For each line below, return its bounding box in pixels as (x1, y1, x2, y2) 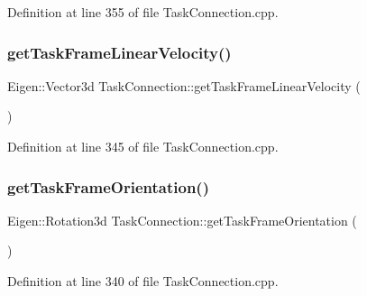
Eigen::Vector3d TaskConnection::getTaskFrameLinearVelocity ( (7, 76, 361, 95)
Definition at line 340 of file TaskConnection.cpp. (7, 272, 279, 290)
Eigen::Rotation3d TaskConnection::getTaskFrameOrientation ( (7, 210, 357, 229)
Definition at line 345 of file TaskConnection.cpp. (7, 137, 279, 155)
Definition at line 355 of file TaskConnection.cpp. (7, 3, 279, 21)
